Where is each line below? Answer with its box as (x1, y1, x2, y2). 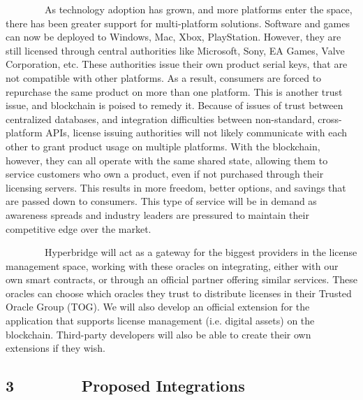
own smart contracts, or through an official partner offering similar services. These (6, 272, 357, 287)
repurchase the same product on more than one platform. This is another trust (6, 84, 343, 99)
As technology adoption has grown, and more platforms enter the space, (44, 2, 353, 16)
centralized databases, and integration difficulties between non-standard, (6, 111, 315, 126)
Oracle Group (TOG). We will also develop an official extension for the (6, 299, 310, 314)
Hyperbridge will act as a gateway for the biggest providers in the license (44, 245, 357, 259)
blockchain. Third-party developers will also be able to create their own (6, 327, 311, 341)
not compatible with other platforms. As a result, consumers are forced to (6, 70, 322, 85)
